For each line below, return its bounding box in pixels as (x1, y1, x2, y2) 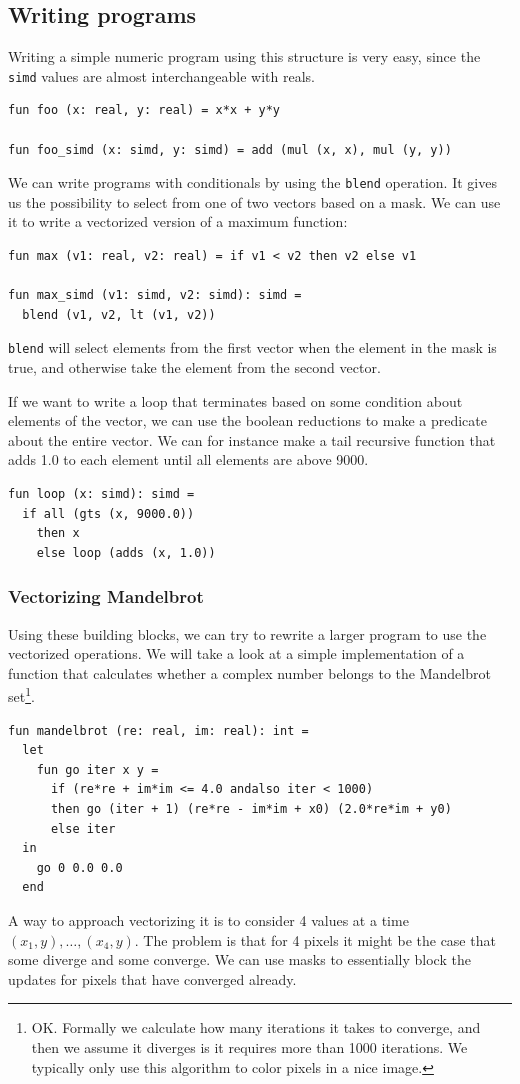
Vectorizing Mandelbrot (8, 584, 204, 609)
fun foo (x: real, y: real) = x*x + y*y (8, 103, 281, 118)
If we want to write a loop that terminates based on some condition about (8, 390, 463, 411)
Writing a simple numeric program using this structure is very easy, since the (8, 46, 481, 67)
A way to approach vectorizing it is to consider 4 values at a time (8, 910, 409, 931)
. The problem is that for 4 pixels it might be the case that (134, 929, 496, 950)
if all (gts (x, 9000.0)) (22, 506, 195, 521)
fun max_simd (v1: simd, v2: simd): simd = (8, 288, 302, 303)
